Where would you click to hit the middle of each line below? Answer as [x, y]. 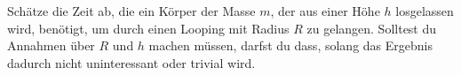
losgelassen [425, 11]
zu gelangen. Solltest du [372, 28]
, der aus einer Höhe [325, 11]
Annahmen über [51, 45]
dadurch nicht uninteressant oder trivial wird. [131, 62]
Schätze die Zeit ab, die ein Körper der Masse [131, 11]
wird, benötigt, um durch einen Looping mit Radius [148, 28]
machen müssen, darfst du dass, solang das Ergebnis [290, 45]
